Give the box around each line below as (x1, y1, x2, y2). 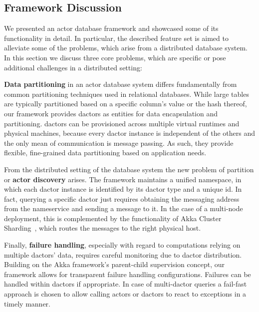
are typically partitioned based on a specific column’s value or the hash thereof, (4, 98, 247, 109)
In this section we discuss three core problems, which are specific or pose (4, 52, 226, 62)
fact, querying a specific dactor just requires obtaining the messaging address (4, 193, 240, 204)
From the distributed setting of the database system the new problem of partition (4, 164, 254, 174)
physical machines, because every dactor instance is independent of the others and (4, 128, 256, 138)
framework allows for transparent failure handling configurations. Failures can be (4, 269, 251, 279)
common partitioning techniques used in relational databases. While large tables (4, 88, 249, 99)
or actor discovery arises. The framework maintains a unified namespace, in (4, 174, 242, 184)
